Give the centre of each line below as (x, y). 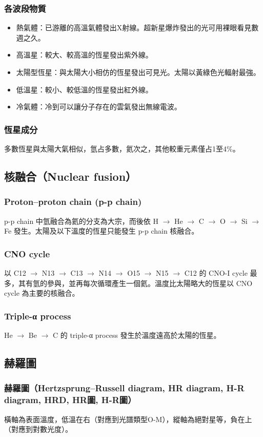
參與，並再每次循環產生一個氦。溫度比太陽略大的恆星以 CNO (150, 283)
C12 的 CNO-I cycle (216, 273)
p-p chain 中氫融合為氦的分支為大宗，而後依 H (81, 221)
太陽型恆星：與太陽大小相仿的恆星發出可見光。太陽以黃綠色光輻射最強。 (138, 72)
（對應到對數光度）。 (38, 429)
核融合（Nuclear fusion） (70, 176)
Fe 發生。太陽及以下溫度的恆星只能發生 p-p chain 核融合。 (102, 231)
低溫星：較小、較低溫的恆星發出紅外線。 (84, 89)
